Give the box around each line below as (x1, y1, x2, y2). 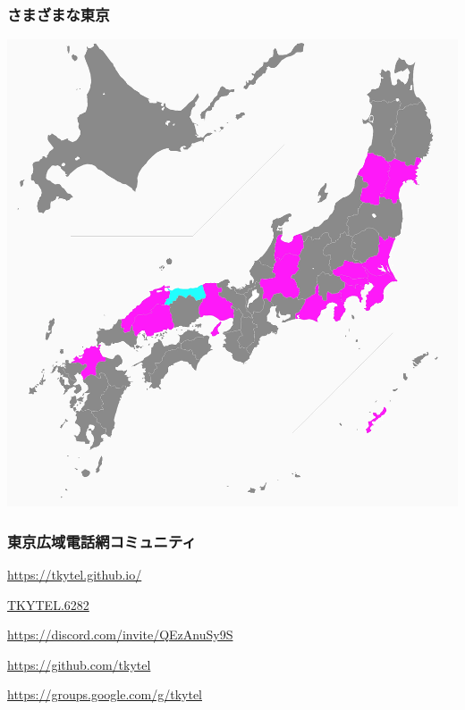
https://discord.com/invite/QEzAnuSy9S (7, 625, 233, 644)
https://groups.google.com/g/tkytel (7, 685, 202, 704)
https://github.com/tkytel (7, 655, 151, 673)
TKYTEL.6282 (7, 595, 89, 614)
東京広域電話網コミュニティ (7, 530, 197, 552)
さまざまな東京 (7, 3, 110, 25)
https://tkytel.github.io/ (7, 564, 142, 583)
